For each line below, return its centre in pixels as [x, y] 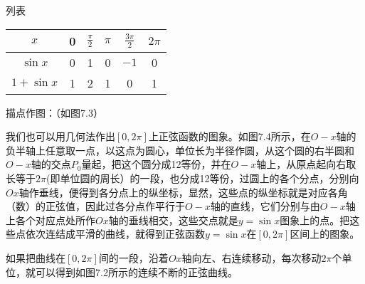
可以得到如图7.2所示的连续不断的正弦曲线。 [136, 272]
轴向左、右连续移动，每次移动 [252, 257]
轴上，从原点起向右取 [306, 164]
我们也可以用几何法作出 [60, 136]
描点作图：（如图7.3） [54, 112]
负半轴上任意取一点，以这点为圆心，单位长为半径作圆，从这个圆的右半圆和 [180, 150]
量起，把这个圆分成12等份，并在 [156, 164]
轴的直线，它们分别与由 [265, 206]
